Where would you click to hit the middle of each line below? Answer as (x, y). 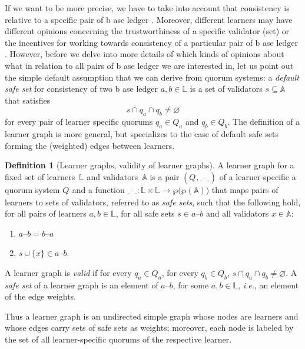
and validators (112, 176)
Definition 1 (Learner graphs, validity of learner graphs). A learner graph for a (150, 165)
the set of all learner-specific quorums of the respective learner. (118, 339)
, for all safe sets (145, 213)
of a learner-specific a (258, 176)
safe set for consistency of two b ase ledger (82, 89)
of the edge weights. (41, 296)
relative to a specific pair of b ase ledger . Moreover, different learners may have (149, 19)
